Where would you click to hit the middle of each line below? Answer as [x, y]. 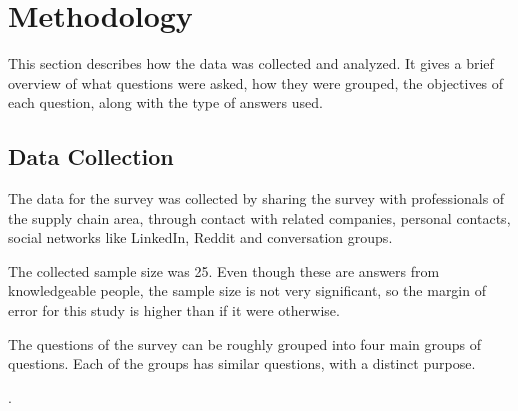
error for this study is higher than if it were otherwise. [174, 310]
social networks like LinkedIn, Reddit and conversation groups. [200, 237]
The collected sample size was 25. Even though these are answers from [224, 270]
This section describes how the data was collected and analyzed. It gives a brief [251, 63]
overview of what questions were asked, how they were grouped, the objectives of [256, 82]
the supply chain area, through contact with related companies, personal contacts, [259, 217]
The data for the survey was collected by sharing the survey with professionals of [256, 198]
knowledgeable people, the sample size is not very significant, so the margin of [247, 290]
